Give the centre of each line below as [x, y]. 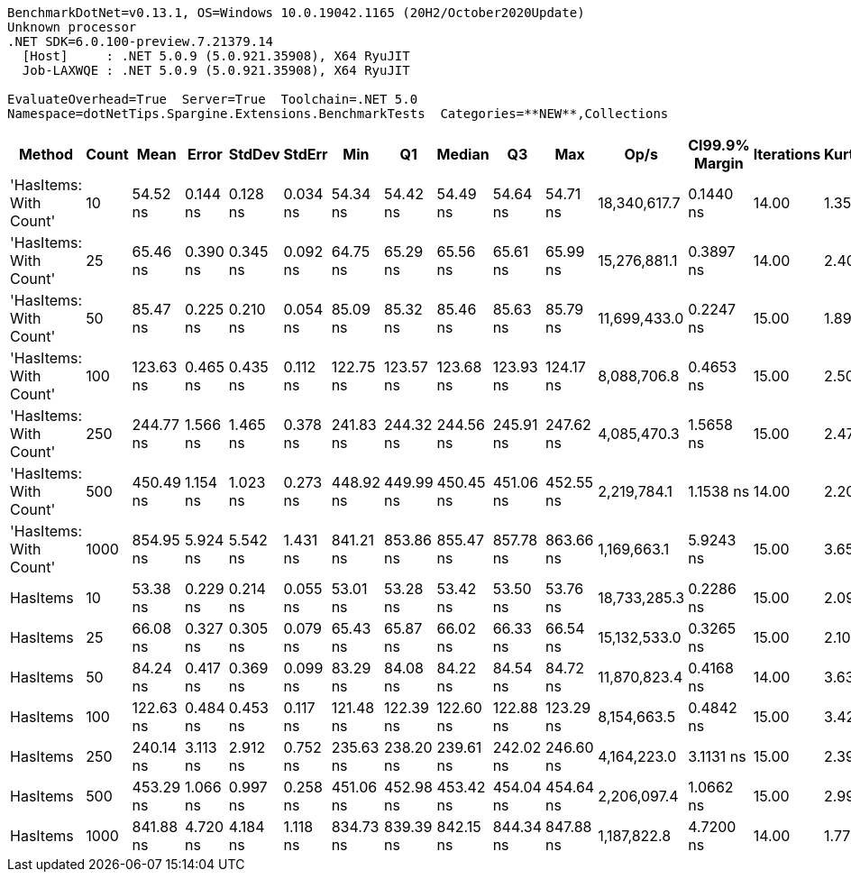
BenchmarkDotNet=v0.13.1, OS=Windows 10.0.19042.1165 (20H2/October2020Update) [296, 13]
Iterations [787, 154]
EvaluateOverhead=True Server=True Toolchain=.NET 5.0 [213, 99]
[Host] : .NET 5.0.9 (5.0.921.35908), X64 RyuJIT [216, 56]
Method [46, 154]
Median [463, 154]
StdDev [254, 154]
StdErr [306, 154]
